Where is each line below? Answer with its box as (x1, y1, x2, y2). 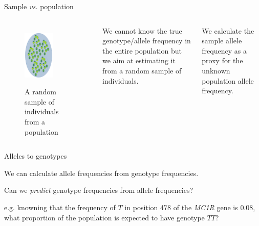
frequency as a (202, 45, 247, 56)
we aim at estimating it (102, 55, 176, 66)
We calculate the (202, 25, 254, 36)
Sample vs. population (4, 1, 74, 11)
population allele (202, 75, 254, 86)
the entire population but (102, 45, 182, 56)
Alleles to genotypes (4, 150, 67, 161)
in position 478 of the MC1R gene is (124, 202, 238, 213)
